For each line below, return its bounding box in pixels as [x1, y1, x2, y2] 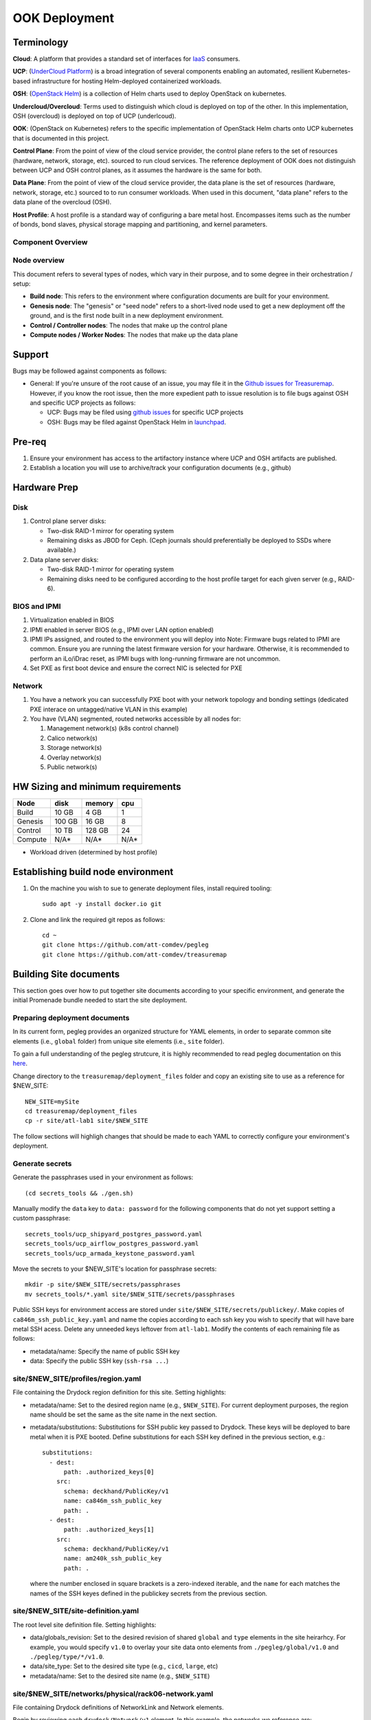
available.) [47, 546, 77, 554]
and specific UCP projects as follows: [30, 399, 136, 407]
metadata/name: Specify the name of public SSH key [30, 1347, 180, 1355]
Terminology [12, 36, 69, 48]
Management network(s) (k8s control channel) [47, 724, 179, 733]
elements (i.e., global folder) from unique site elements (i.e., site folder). [12, 1037, 225, 1045]
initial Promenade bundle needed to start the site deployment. [12, 996, 188, 1004]
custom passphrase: [12, 1214, 71, 1223]
